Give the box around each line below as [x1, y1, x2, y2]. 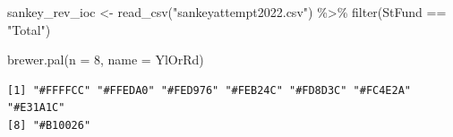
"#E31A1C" [7, 101, 65, 115]
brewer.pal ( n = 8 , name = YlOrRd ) [7, 50, 204, 69]
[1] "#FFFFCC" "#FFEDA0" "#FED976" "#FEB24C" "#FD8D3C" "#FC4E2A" [7, 83, 412, 97]
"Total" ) [7, 20, 51, 39]
